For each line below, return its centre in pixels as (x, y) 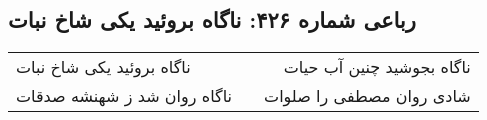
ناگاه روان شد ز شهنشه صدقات (124, 96)
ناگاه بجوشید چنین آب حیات (377, 67)
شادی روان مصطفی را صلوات (367, 96)
